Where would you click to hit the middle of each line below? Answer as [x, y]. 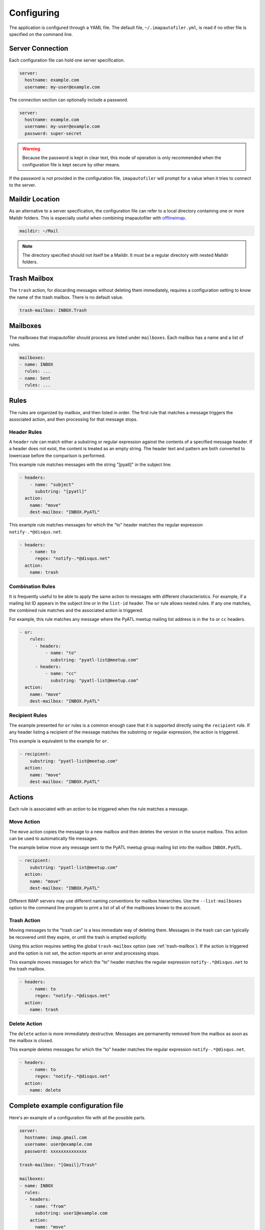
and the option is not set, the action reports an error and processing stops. [84, 953]
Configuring [34, 13]
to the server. [23, 185]
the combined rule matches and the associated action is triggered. [76, 610]
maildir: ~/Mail [39, 231]
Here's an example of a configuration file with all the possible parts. [77, 1117]
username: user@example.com [58, 1144]
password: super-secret [53, 133]
